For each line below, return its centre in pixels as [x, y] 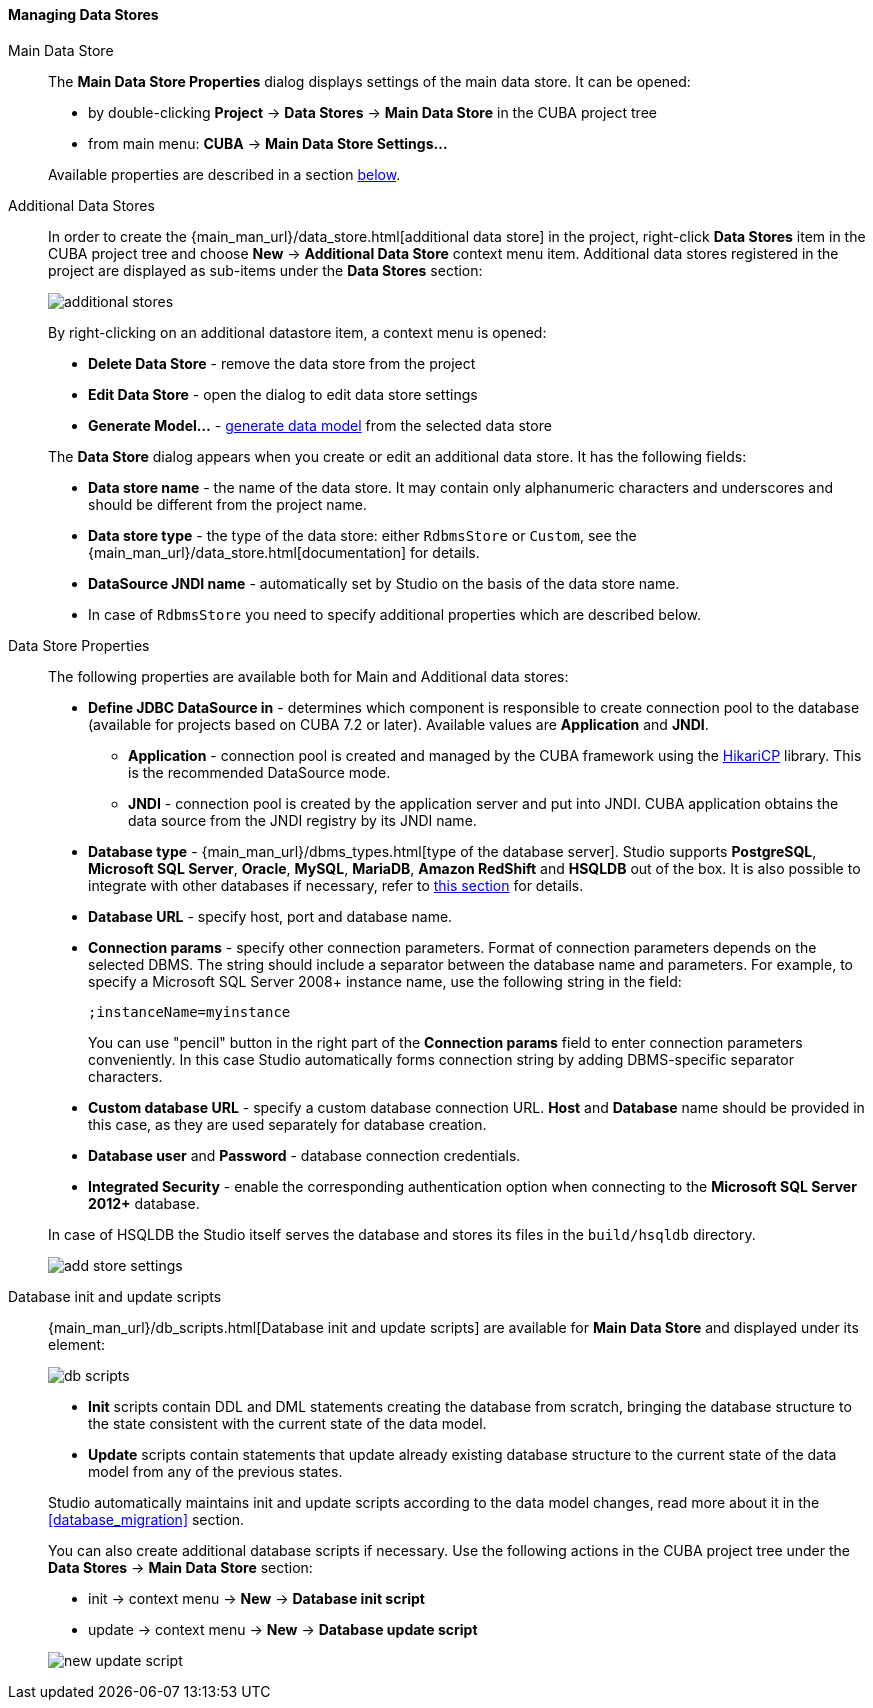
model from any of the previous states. [215, 1471]
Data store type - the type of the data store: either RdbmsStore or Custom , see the [362, 535]
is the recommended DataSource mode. [259, 772]
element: [77, 1344]
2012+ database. [144, 1203]
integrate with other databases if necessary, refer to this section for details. [336, 885]
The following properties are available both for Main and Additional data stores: [308, 676]
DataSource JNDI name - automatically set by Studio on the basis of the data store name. [384, 583]
